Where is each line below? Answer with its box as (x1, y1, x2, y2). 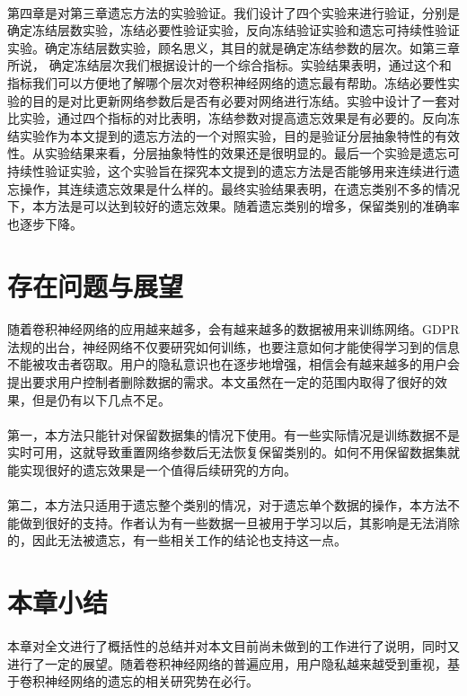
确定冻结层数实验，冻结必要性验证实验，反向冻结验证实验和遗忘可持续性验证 (7, 21, 460, 40)
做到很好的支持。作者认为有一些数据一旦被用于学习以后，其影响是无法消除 (19, 513, 460, 532)
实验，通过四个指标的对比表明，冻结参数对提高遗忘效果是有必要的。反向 (19, 109, 447, 128)
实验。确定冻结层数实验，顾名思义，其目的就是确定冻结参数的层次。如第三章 (7, 38, 460, 57)
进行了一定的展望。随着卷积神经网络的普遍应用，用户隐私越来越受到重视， (7, 654, 447, 673)
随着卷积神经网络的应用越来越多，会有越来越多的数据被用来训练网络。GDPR (7, 320, 460, 339)
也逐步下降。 (7, 214, 83, 233)
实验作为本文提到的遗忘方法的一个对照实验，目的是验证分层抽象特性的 (19, 126, 435, 145)
